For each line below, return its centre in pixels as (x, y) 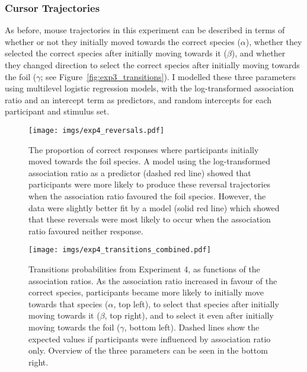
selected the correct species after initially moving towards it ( (116, 53)
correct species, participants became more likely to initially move (146, 292)
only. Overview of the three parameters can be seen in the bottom (148, 350)
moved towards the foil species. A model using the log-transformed (150, 161)
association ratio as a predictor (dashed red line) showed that (140, 172)
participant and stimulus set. (57, 111)
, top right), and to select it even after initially (189, 315)
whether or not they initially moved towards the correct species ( (123, 41)
